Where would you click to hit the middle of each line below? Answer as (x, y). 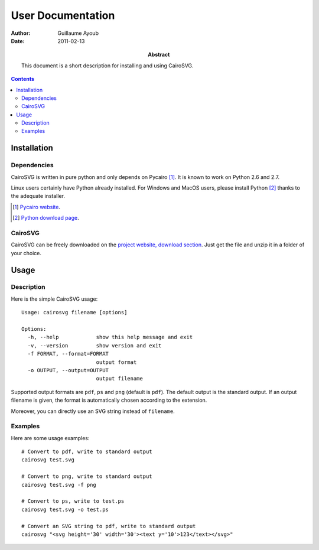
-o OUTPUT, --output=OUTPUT (68, 370)
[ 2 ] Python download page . (46, 218)
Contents (23, 79)
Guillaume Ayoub (78, 33)
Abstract (159, 55)
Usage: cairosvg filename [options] (74, 313)
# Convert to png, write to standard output (87, 476)
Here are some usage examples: (50, 438)
